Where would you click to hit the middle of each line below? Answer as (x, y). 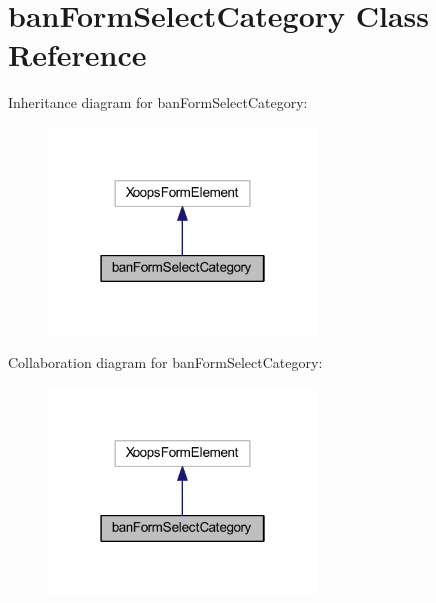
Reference (77, 54)
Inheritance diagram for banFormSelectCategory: (158, 102)
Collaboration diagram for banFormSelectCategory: (165, 362)
